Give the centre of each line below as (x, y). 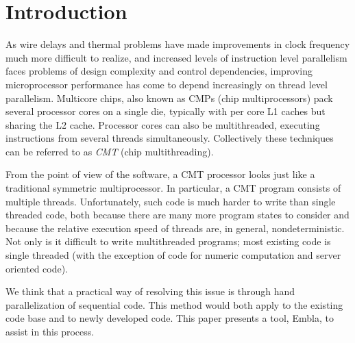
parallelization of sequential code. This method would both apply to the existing (174, 304)
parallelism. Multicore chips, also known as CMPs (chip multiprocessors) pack (169, 98)
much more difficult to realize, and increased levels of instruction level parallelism (176, 57)
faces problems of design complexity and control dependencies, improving (159, 71)
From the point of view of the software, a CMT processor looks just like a (160, 174)
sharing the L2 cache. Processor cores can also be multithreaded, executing (163, 124)
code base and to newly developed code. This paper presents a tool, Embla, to (170, 318)
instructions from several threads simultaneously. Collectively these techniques (170, 138)
